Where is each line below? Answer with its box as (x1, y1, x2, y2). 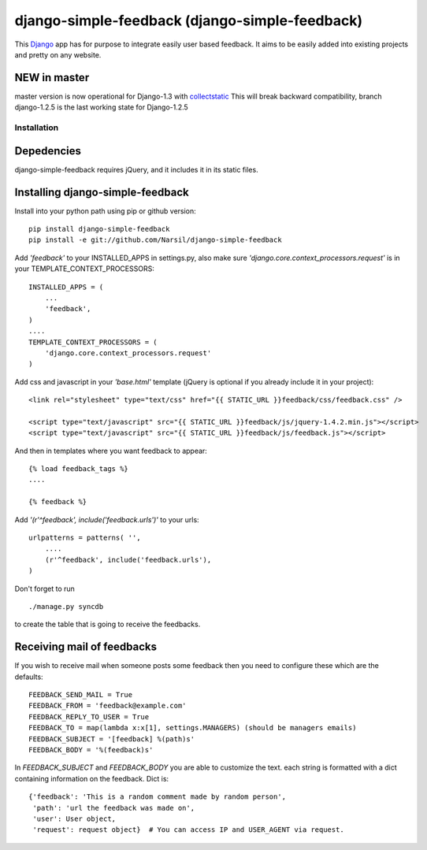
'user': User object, (32, 814, 117, 823)
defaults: (14, 672, 43, 681)
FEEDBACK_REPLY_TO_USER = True (28, 712, 150, 721)
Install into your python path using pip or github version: (14, 206, 196, 216)
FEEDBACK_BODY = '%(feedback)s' (28, 745, 154, 754)
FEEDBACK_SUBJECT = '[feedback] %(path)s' (28, 734, 195, 744)
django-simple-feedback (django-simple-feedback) (14, 12, 362, 29)
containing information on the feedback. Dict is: (14, 774, 169, 783)
